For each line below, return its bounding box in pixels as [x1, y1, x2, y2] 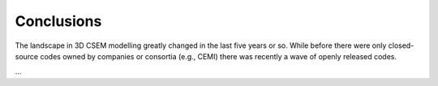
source [15, 51, 39, 61]
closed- [388, 41, 414, 50]
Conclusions [15, 12, 102, 30]
